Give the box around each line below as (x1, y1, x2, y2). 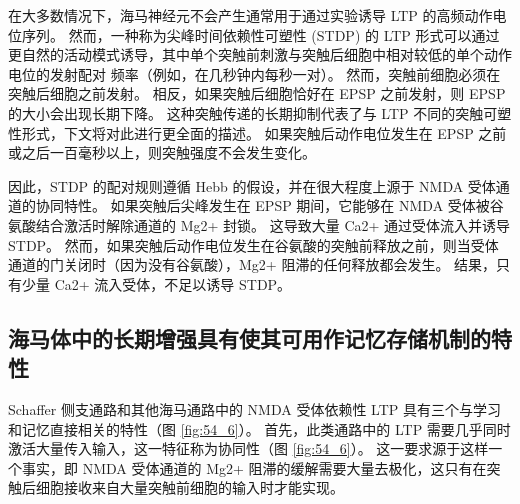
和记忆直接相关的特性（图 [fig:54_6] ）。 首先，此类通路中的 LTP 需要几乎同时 (8, 418, 511, 439)
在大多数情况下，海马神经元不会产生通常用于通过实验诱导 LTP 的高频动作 (8, 5, 493, 25)
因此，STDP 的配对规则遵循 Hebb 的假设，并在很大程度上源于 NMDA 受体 (8, 175, 496, 196)
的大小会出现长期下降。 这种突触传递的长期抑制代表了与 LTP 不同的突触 (8, 102, 484, 123)
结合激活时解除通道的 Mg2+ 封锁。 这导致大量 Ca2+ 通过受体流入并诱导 (35, 214, 511, 235)
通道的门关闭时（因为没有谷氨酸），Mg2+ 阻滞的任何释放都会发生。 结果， (8, 254, 497, 275)
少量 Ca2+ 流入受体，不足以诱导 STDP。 (21, 273, 292, 294)
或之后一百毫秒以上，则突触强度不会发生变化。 (8, 142, 316, 163)
